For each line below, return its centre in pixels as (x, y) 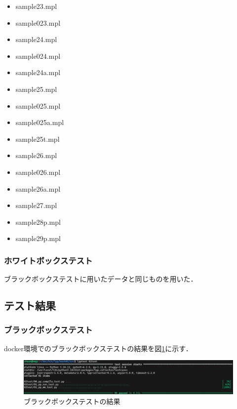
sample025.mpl (38, 105)
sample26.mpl (36, 155)
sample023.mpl (38, 22)
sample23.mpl (36, 6)
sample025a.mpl (40, 122)
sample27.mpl (36, 205)
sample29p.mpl (38, 238)
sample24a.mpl (38, 72)
